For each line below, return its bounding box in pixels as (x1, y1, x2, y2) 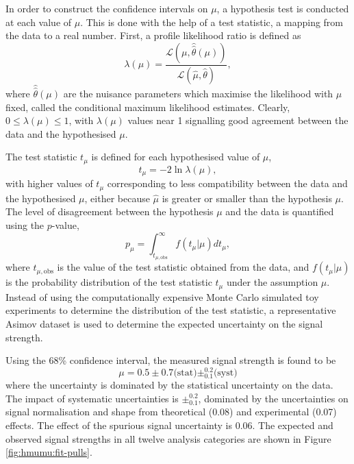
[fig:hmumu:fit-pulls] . (5, 445, 92, 459)
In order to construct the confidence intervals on (5, 1, 208, 15)
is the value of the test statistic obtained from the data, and (57, 260, 309, 274)
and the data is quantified (225, 204, 334, 219)
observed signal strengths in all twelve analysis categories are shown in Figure (5, 431, 331, 445)
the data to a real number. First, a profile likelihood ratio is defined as (5, 28, 301, 42)
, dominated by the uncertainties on (198, 391, 349, 405)
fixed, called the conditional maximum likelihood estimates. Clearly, (5, 99, 290, 114)
